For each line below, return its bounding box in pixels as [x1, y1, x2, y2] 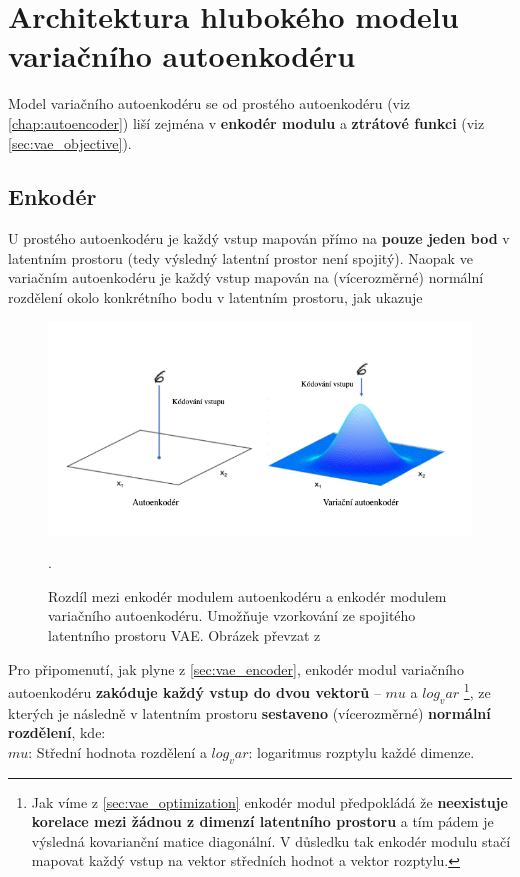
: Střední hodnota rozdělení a [28, 741, 207, 762]
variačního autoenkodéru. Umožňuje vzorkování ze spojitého [48, 605, 416, 626]
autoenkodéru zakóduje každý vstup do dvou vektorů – [8, 681, 381, 702]
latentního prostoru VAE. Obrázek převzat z [48, 624, 321, 645]
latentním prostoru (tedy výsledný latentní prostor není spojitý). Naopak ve [8, 247, 473, 268]
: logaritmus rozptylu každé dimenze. [248, 741, 475, 762]
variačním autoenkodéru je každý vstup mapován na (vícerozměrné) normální [8, 267, 484, 288]
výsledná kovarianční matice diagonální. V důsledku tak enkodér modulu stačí [31, 830, 511, 851]
